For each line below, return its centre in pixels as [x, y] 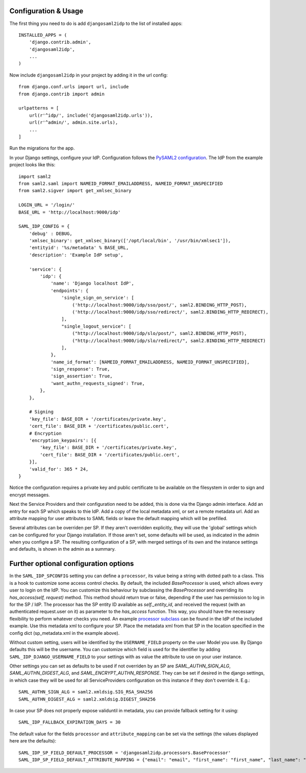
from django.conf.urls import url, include [74, 87]
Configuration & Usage [46, 11]
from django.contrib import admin [61, 94]
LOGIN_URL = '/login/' [47, 205]
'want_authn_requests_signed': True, [98, 383]
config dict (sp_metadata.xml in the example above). [65, 633]
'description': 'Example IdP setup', [76, 255]
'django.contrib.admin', [60, 42]
